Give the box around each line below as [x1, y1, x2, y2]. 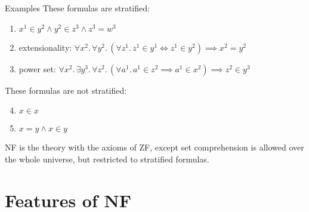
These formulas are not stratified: [5, 84, 127, 96]
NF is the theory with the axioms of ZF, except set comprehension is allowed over [5, 141, 304, 153]
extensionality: [18, 41, 72, 53]
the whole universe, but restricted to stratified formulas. [5, 152, 209, 165]
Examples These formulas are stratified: [5, 2, 150, 14]
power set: [18, 62, 56, 75]
